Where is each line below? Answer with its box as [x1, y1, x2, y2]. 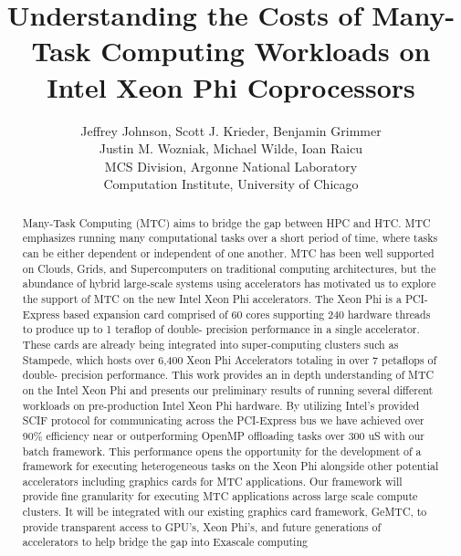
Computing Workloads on [100, 32, 431, 69]
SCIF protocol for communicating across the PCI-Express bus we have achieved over [22, 413, 424, 428]
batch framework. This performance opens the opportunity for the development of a [22, 443, 422, 458]
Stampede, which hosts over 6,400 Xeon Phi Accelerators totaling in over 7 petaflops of [22, 351, 437, 367]
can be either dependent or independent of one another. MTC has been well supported [22, 245, 435, 260]
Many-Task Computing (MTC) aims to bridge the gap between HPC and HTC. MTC [22, 215, 431, 230]
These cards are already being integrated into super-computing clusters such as [22, 336, 399, 351]
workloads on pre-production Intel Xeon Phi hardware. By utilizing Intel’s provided [22, 397, 420, 413]
